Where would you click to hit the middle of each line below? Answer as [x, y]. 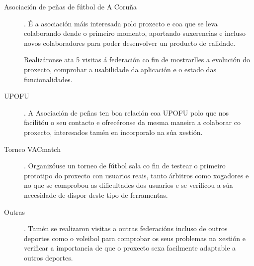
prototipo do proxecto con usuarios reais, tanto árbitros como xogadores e [136, 175]
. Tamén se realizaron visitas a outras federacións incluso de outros [126, 228]
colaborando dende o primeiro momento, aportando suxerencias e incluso [135, 33]
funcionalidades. [48, 79]
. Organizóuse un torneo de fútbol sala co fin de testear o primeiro [125, 166]
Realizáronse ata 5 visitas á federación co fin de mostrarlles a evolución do [137, 60]
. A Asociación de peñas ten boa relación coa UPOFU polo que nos [127, 112]
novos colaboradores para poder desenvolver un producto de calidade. [130, 43]
